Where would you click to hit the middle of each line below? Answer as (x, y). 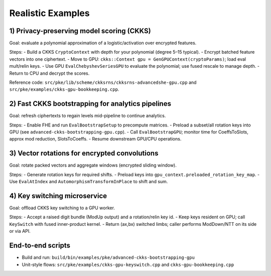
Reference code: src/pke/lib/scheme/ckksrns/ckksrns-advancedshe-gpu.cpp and (103, 82)
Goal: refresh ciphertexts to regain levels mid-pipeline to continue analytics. (88, 116)
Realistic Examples (49, 13)
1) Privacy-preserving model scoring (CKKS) (80, 31)
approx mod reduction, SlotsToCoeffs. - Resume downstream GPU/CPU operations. (95, 139)
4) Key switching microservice (58, 196)
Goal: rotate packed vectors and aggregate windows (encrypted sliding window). (93, 165)
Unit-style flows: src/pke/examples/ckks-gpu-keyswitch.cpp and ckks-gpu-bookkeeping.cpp (128, 264)
